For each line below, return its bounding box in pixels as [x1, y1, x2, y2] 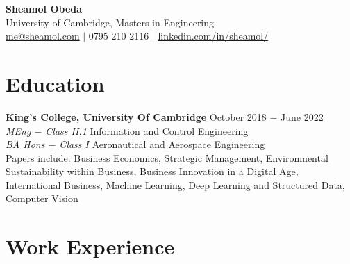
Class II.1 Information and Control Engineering [45, 123, 249, 138]
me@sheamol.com [6, 28, 80, 43]
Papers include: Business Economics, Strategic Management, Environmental [6, 150, 328, 165]
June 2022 [281, 109, 324, 124]
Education [6, 69, 105, 97]
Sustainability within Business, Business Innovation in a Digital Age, [6, 164, 299, 179]
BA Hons [6, 137, 45, 151]
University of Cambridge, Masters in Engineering [6, 15, 215, 29]
